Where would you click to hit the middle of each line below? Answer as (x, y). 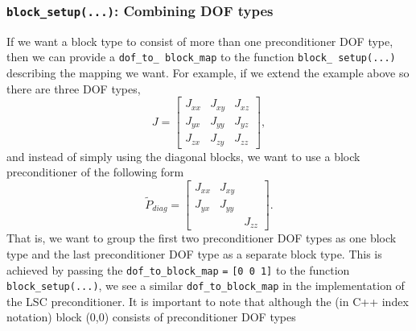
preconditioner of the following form (95, 172)
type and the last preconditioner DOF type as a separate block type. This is (194, 253)
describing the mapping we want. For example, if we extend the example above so (208, 73)
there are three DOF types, (74, 88)
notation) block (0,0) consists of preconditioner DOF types (151, 317)
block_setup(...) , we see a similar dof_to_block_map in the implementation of (206, 285)
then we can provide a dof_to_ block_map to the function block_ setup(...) (201, 57)
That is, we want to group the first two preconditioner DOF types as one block (202, 238)
